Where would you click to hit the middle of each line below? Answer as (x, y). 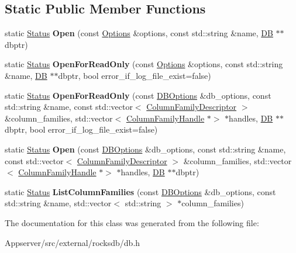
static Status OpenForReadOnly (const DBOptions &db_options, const (138, 95)
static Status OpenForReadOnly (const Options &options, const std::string (144, 64)
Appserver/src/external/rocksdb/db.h (73, 242)
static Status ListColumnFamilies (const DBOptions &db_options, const (140, 191)
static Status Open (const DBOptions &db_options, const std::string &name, (145, 149)
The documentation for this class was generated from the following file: (132, 222)
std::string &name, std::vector (58, 203)
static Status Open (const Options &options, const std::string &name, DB (139, 33)
